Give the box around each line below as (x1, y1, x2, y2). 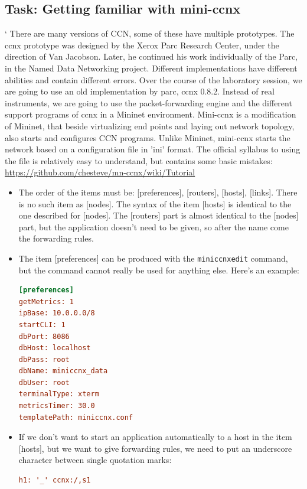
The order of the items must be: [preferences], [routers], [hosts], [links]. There (18, 185, 298, 198)
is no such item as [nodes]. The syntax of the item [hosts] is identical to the (18, 197, 292, 210)
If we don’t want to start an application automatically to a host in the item (18, 431, 292, 443)
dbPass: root (18, 355, 70, 364)
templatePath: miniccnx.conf (18, 413, 133, 422)
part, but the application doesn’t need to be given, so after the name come (18, 220, 289, 233)
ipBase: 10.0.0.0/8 (18, 309, 95, 318)
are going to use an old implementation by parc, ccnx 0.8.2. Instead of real (5, 85, 275, 97)
